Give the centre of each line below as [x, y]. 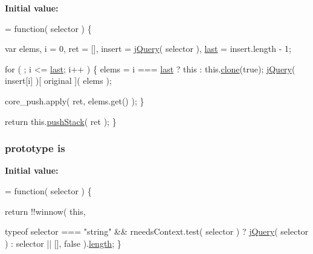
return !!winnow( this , [45, 211]
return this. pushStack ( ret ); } [61, 121]
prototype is [35, 148]
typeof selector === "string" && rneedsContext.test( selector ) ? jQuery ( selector [157, 231]
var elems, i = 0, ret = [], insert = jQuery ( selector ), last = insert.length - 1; [148, 49]
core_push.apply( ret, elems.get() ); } [75, 100]
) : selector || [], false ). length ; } [63, 243]
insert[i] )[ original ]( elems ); [58, 81]
